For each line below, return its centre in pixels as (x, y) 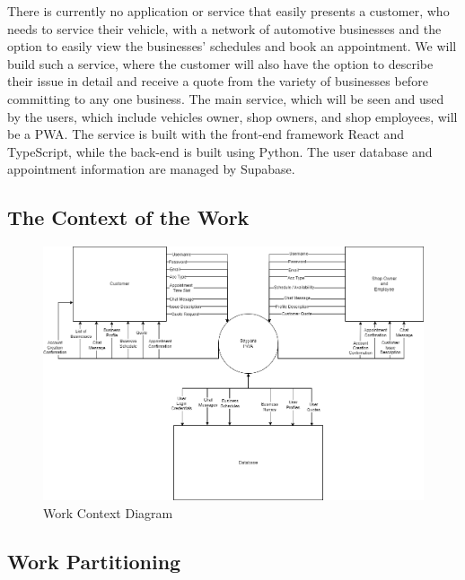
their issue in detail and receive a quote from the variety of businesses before (218, 81)
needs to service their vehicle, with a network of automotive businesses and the (224, 28)
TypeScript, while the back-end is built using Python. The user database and (220, 151)
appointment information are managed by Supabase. (151, 169)
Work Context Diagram (108, 512)
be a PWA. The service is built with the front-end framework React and (206, 134)
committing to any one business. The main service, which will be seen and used (226, 98)
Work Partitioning (94, 561)
